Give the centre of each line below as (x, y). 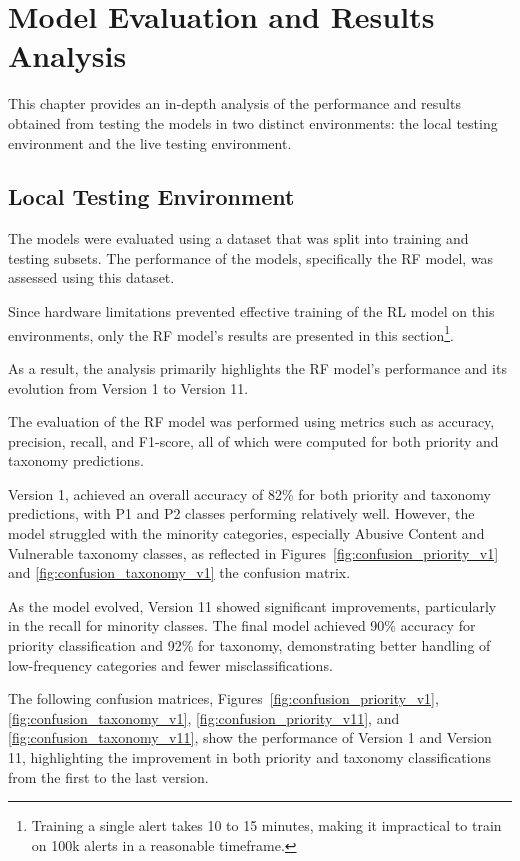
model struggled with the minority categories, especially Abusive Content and (246, 533)
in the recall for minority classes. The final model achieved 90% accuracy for (242, 625)
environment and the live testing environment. (150, 142)
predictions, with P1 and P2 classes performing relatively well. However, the (241, 513)
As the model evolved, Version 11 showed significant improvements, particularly (252, 605)
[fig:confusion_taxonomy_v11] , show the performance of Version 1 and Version (250, 737)
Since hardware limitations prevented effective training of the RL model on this (251, 311)
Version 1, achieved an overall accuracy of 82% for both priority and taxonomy (249, 493)
